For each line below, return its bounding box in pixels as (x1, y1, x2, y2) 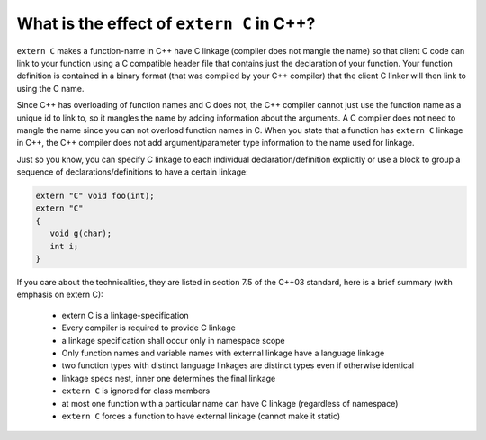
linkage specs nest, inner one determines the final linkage (61, 373, 276, 383)
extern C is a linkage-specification (61, 310, 189, 320)
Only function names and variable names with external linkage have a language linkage (61, 347, 385, 358)
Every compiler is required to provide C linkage (61, 322, 236, 333)
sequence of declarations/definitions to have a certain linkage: (16, 166, 248, 177)
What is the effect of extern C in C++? (16, 13, 316, 33)
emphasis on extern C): (16, 289, 103, 301)
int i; (49, 241, 79, 251)
